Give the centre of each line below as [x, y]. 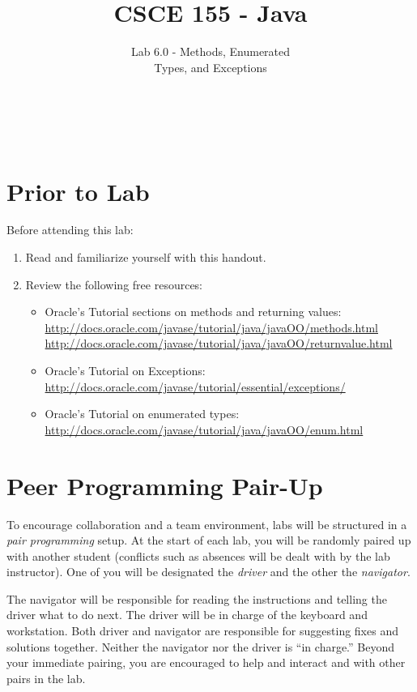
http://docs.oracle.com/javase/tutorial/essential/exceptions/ [195, 386]
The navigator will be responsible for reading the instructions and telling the [197, 598]
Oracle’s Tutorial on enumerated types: [142, 414]
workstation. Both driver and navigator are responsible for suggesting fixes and [202, 631]
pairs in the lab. [46, 678]
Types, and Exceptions [211, 67]
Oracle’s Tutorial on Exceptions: [125, 370]
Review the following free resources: [114, 284]
